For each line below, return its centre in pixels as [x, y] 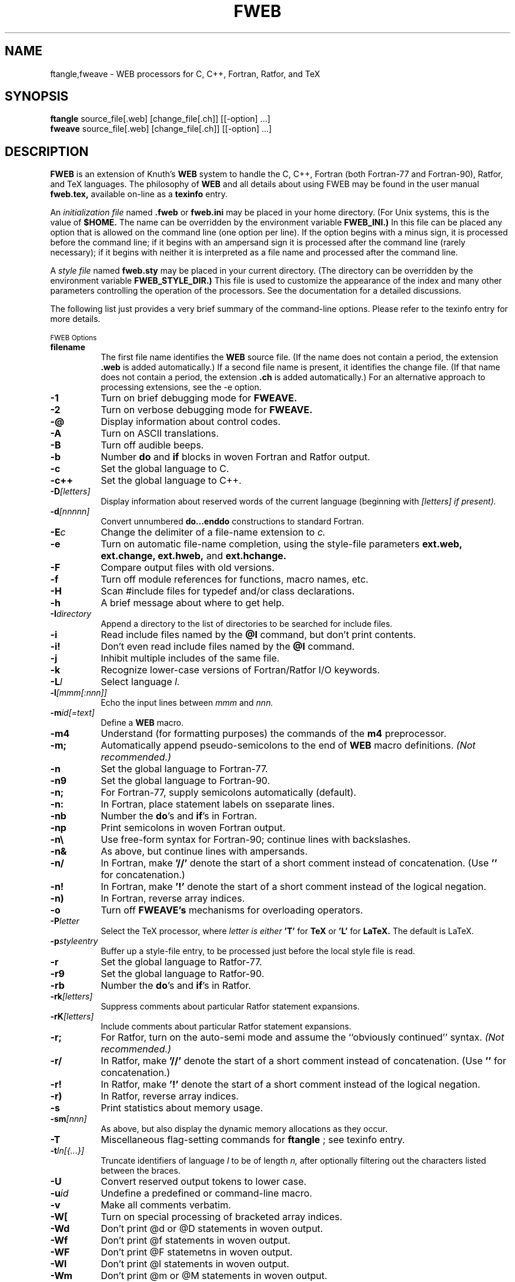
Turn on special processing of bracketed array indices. [222, 1217]
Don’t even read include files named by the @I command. [228, 647]
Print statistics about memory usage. [182, 1108]
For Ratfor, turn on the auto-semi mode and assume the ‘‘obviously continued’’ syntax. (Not [302, 1037]
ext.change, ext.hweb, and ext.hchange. [194, 556]
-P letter [65, 921]
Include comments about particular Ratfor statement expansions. [226, 1027]
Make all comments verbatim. [166, 1205]
